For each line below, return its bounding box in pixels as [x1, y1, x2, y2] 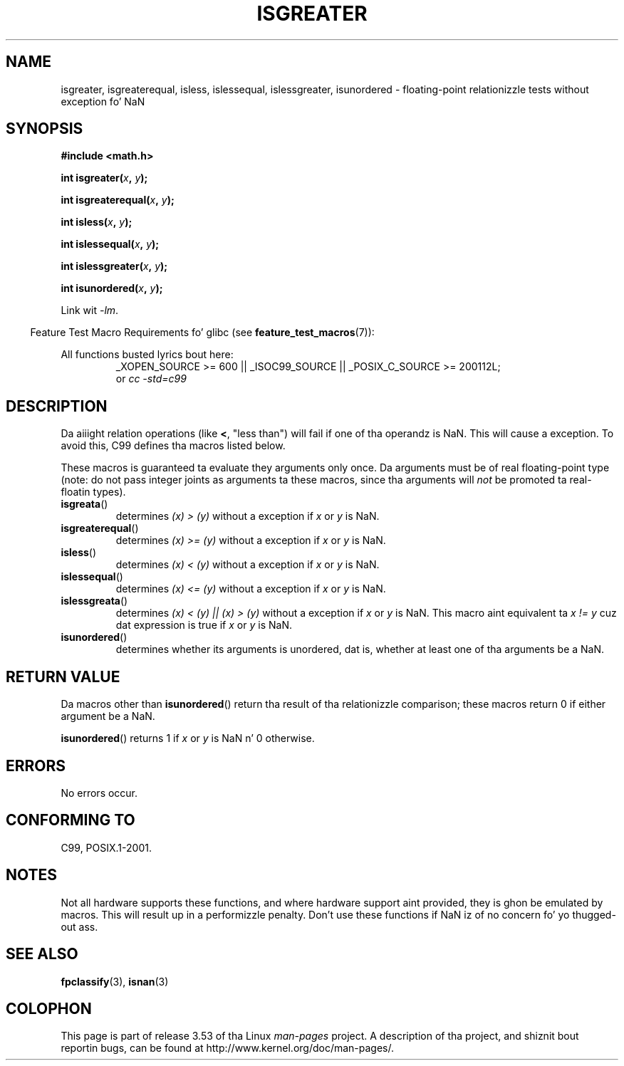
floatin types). [61, 486, 126, 498]
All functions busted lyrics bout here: [61, 348, 234, 361]
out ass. [61, 920, 98, 933]
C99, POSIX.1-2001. [61, 841, 152, 854]
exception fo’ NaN [61, 95, 145, 108]
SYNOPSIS [6, 120, 83, 138]
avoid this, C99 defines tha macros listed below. [61, 439, 286, 452]
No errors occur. [61, 786, 138, 799]
